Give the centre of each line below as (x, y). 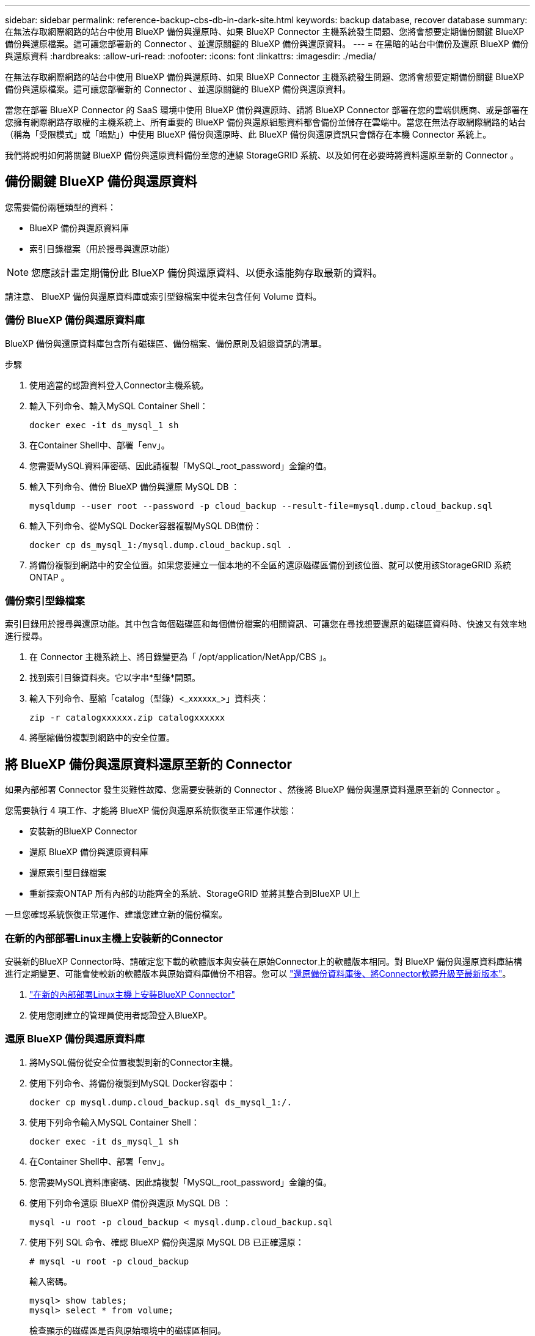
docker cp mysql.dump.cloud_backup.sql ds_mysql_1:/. (161, 1102)
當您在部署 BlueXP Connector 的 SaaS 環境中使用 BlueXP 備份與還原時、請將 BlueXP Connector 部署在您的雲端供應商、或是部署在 (267, 110)
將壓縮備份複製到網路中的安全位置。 (102, 738)
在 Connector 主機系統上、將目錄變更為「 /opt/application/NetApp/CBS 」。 (180, 657)
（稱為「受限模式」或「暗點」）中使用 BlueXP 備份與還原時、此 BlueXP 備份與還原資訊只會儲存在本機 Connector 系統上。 (248, 134)
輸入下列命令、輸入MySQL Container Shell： (119, 406)
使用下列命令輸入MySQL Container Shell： (115, 1122)
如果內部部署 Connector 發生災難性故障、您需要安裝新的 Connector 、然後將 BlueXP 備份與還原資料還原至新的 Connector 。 (255, 790)
